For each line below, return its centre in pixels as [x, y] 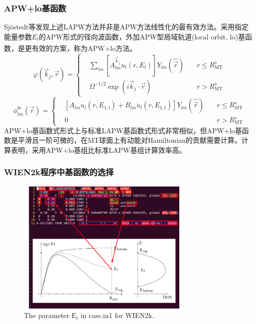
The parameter [47, 315]
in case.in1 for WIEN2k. [117, 315]
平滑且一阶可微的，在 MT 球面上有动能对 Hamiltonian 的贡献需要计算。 [129, 140]
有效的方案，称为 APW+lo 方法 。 [84, 48]
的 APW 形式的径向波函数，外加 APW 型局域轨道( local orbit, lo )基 [142, 36]
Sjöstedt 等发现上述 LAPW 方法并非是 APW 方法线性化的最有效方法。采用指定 [127, 27]
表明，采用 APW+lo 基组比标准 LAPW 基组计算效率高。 [98, 150]
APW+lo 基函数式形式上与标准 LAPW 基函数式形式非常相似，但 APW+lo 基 [123, 130]
